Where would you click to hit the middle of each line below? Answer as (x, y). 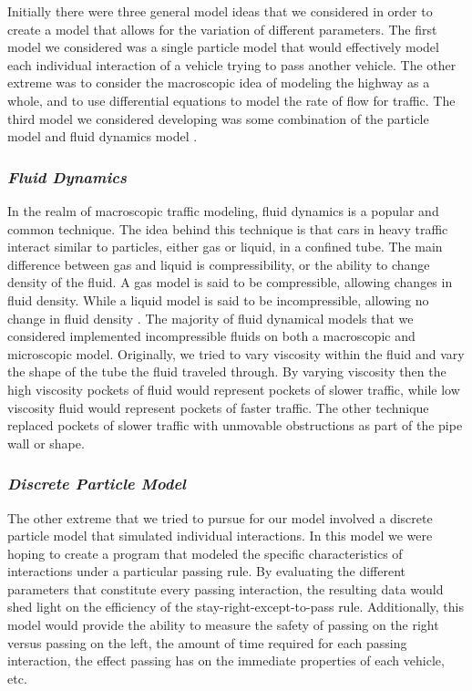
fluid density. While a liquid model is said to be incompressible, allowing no (218, 299)
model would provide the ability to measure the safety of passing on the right (223, 625)
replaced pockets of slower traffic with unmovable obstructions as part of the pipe (235, 425)
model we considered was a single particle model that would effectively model (223, 47)
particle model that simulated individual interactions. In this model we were (220, 536)
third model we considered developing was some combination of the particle (218, 118)
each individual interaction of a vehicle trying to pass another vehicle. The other (232, 64)
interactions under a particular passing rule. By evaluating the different (207, 571)
